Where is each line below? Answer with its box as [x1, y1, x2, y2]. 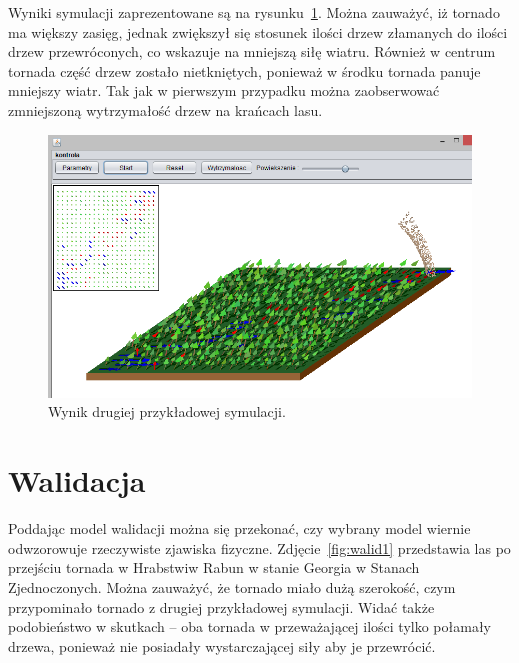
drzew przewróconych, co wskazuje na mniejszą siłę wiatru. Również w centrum [8, 41, 496, 62]
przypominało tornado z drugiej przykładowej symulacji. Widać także [8, 596, 435, 617]
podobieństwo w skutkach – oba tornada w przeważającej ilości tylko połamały [8, 616, 491, 637]
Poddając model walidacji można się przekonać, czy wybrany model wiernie [8, 518, 471, 539]
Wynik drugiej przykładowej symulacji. [48, 401, 286, 422]
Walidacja [8, 460, 146, 501]
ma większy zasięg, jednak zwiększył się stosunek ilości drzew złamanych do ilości [8, 21, 508, 42]
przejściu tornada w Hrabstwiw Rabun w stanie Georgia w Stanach [8, 557, 420, 578]
